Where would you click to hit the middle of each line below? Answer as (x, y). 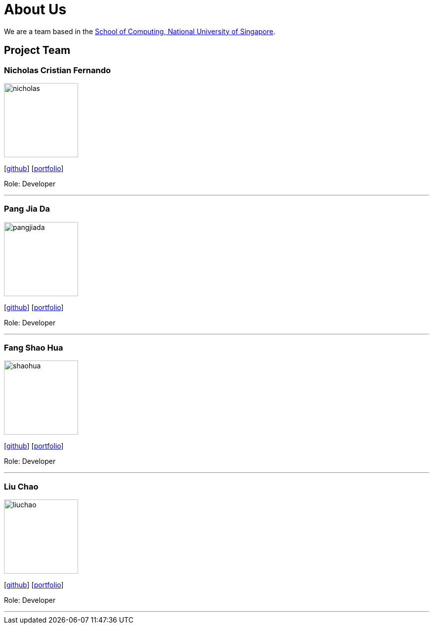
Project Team (37, 50)
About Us (35, 9)
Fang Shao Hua (34, 348)
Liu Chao (21, 486)
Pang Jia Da (27, 209)
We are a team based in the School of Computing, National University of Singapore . (140, 31)
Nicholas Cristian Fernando (57, 70)
